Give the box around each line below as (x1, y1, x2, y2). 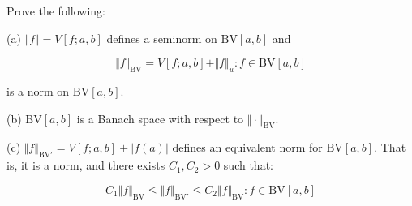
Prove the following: (6, 2, 105, 19)
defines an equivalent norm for (172, 139, 323, 156)
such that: (223, 157, 273, 174)
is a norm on (6, 82, 70, 99)
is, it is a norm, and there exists (6, 157, 165, 174)
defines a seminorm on (106, 29, 217, 46)
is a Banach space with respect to (76, 109, 244, 127)
